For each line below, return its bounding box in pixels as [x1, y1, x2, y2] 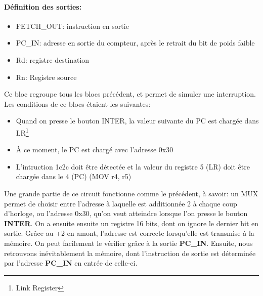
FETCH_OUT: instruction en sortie [16, 20, 129, 31]
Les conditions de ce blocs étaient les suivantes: [4, 98, 151, 109]
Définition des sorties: [4, 1, 82, 12]
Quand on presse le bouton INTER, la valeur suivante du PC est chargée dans [16, 115, 259, 126]
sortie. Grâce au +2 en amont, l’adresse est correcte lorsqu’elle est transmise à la [4, 228, 254, 238]
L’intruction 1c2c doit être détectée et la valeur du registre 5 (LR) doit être [16, 161, 250, 172]
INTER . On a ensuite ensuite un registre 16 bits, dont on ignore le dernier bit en [4, 218, 259, 228]
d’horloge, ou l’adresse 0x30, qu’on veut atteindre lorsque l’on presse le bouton [4, 208, 248, 219]
